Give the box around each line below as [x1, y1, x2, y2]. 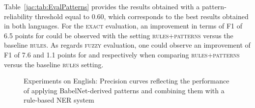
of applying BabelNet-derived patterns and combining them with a [24, 85, 225, 95]
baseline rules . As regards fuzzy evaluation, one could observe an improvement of [4, 40, 251, 50]
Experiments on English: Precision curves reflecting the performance [24, 76, 229, 86]
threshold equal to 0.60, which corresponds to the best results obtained [35, 11, 249, 21]
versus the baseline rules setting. [4, 59, 104, 69]
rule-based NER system [24, 95, 94, 105]
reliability [4, 11, 33, 21]
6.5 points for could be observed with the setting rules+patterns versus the [4, 30, 233, 40]
